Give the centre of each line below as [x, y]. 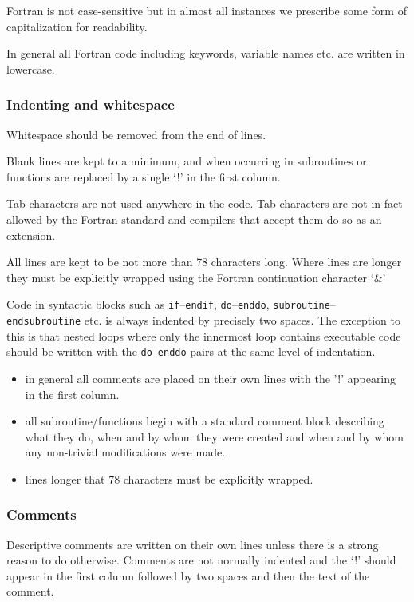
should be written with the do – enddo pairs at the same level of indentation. [191, 351]
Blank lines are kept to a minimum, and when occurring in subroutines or [187, 161]
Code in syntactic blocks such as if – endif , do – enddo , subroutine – [171, 304]
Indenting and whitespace [91, 104]
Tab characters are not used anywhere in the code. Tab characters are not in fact [205, 203]
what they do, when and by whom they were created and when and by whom [214, 436]
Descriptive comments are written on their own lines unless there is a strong [193, 544]
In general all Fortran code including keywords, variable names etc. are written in [206, 53]
